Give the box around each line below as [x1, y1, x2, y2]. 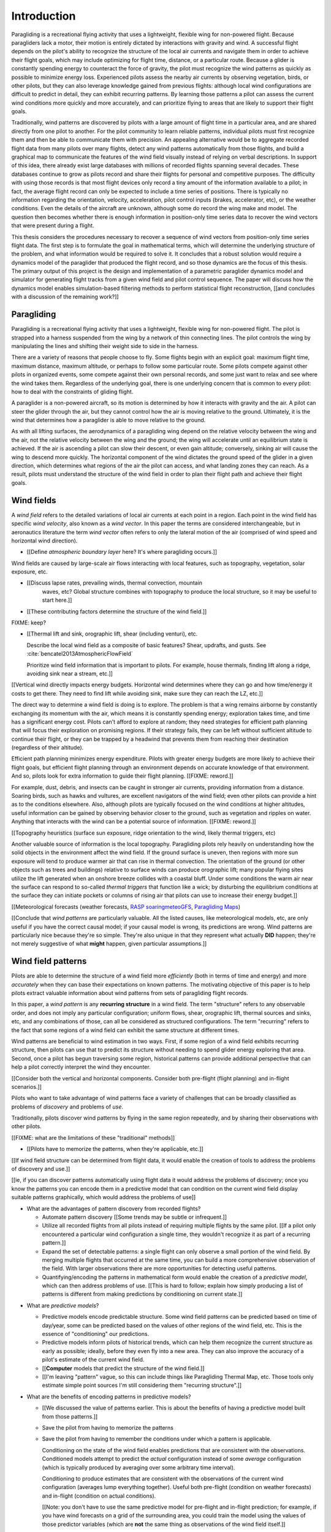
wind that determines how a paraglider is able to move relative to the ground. [11, 417, 206, 424]
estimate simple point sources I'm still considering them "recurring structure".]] [42, 1382, 242, 1389]
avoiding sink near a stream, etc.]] [26, 670, 113, 677]
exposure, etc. [11, 568, 48, 575]
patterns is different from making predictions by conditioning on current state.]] [42, 1291, 243, 1298]
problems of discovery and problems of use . [11, 1103, 124, 1110]
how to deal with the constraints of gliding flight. [11, 388, 134, 395]
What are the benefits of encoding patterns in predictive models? [26, 1393, 191, 1400]
